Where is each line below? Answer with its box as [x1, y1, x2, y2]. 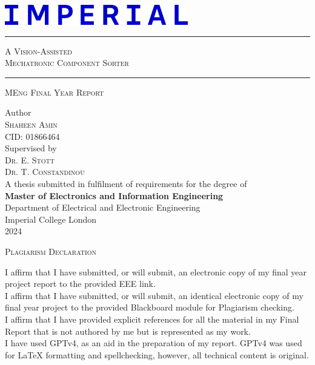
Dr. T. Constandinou [5, 165, 85, 178]
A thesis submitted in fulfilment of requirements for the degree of [5, 177, 247, 189]
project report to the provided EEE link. [5, 277, 156, 290]
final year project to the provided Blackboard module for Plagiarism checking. [5, 301, 294, 314]
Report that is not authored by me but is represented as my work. [5, 324, 251, 337]
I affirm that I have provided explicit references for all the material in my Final [5, 312, 299, 325]
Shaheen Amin [5, 118, 58, 131]
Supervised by [5, 142, 57, 154]
